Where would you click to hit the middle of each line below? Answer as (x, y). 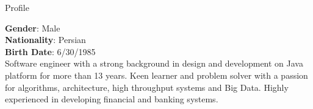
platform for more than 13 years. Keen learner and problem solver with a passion (156, 75)
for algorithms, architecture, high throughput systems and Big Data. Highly (147, 87)
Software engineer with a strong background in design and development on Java (154, 63)
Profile (17, 7)
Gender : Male (33, 28)
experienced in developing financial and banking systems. (112, 99)
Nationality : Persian (45, 40)
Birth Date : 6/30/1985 (50, 51)
